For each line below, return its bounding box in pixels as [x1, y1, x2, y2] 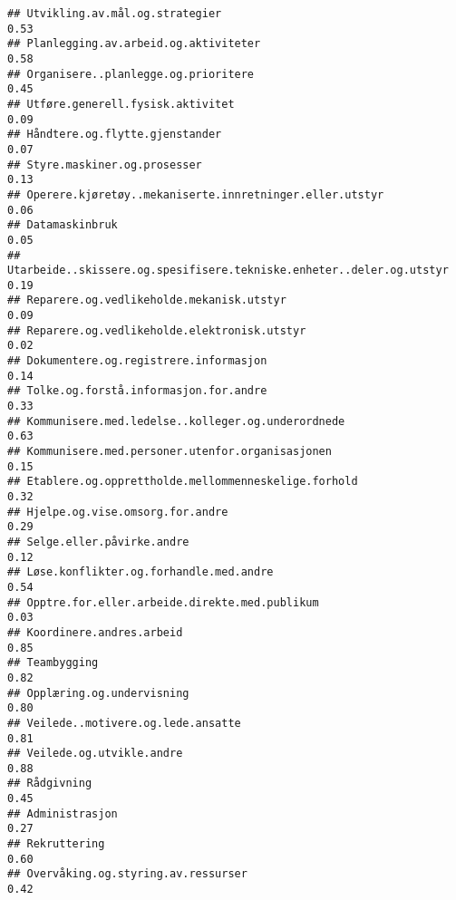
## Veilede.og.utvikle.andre [7, 747, 183, 760]
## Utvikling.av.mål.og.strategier [7, 7, 222, 20]
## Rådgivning [7, 777, 92, 790]
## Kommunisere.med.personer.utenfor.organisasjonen [7, 445, 332, 459]
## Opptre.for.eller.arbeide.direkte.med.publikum [7, 595, 319, 609]
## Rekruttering [7, 837, 105, 851]
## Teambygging [7, 656, 99, 670]
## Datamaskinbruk [7, 218, 118, 232]
